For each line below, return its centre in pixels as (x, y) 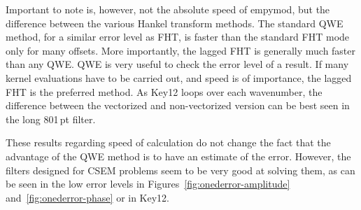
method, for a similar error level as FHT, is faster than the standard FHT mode (178, 37)
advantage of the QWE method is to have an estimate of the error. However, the (178, 156)
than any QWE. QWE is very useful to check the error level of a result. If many (177, 64)
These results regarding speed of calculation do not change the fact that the (168, 142)
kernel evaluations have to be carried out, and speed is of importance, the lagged (179, 77)
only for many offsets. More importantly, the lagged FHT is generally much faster (181, 50)
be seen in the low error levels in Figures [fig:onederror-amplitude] (148, 184)
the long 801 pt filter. (51, 119)
